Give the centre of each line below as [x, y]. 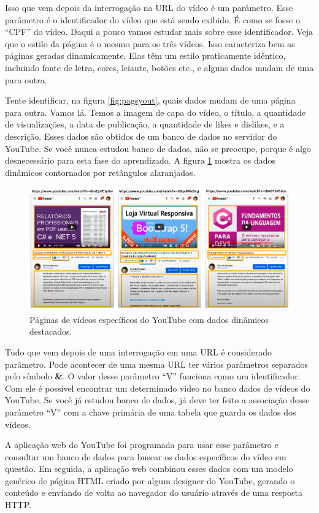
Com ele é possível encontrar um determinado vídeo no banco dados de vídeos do [158, 388]
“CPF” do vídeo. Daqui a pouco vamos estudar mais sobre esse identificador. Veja [159, 32]
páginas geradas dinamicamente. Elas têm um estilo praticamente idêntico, [145, 55]
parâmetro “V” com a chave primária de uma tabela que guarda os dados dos [151, 412]
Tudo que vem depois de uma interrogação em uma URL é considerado [139, 351]
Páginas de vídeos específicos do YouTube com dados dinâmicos [149, 319]
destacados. [51, 331]
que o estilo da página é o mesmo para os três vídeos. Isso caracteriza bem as [150, 43]
